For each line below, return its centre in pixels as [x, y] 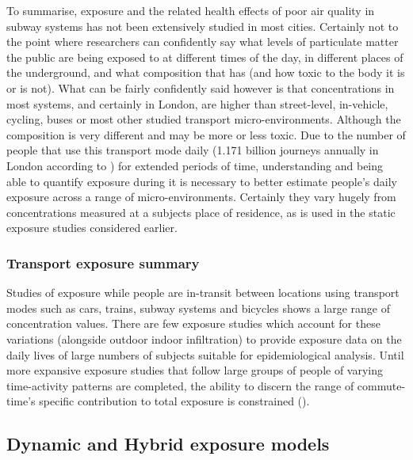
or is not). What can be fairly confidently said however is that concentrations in [201, 87]
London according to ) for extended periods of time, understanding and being [195, 165]
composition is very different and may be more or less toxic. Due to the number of [206, 134]
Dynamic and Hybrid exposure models [168, 444]
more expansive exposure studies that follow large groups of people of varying [195, 370]
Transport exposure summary [103, 262]
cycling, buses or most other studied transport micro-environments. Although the [204, 119]
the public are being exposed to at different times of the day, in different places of [205, 57]
